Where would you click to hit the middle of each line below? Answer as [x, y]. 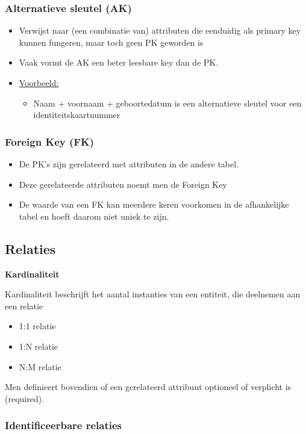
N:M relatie [40, 366]
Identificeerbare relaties [64, 425]
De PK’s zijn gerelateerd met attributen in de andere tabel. [129, 164]
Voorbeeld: [39, 82]
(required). [25, 398]
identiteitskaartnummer [77, 115]
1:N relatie [39, 346]
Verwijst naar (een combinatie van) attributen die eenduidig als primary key [160, 30]
